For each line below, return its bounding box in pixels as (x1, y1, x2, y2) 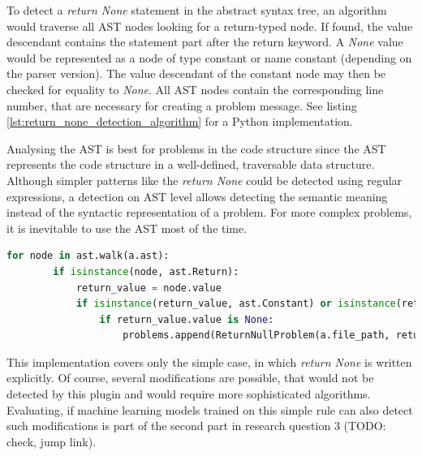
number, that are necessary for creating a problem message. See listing (6, 97, 357, 114)
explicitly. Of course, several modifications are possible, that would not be (6, 369, 374, 386)
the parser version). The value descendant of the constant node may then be (6, 65, 386, 82)
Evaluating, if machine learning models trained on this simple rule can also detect (6, 401, 413, 418)
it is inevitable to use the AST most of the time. (6, 219, 248, 236)
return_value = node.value (75, 282, 222, 294)
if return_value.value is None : (99, 313, 274, 325)
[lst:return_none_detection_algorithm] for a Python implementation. (6, 113, 353, 130)
